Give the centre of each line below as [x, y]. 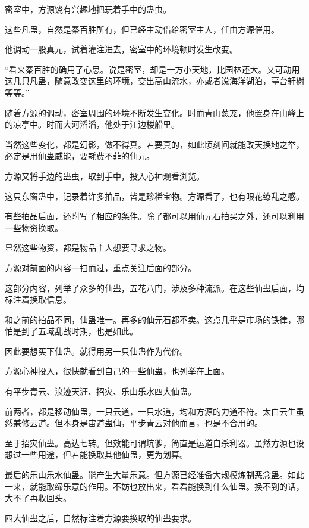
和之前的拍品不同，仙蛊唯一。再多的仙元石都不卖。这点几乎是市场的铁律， [150, 319]
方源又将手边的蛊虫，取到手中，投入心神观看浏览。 [105, 176]
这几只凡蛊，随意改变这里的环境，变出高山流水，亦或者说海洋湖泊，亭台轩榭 [154, 81]
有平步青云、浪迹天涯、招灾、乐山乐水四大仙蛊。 [100, 391]
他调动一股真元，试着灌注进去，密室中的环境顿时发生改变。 [121, 49]
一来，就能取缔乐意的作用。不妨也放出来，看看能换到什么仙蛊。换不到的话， [154, 486]
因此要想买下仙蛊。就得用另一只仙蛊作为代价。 [96, 351]
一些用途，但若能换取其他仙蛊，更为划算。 [104, 454]
